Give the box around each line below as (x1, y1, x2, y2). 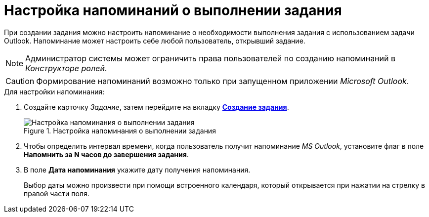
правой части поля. (24, 189, 89, 198)
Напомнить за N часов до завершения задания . (24, 150, 189, 159)
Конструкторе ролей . (25, 63, 107, 73)
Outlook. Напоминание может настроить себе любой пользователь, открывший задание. (4, 36, 305, 45)
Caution (5, 76, 35, 86)
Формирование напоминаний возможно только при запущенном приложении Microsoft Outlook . (36, 76, 409, 86)
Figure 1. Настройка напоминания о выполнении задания (24, 126, 216, 135)
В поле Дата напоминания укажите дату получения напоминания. (24, 165, 251, 174)
